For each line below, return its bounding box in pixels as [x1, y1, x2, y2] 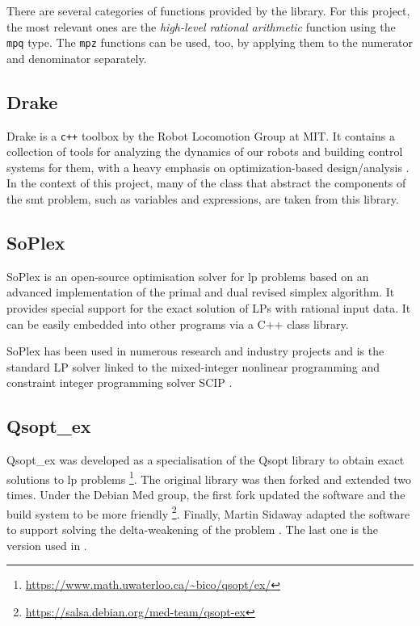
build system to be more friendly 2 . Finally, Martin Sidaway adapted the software [6, 502, 410, 522]
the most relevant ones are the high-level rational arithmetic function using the [6, 18, 396, 35]
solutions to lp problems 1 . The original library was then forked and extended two [6, 468, 412, 487]
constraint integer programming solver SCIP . [6, 374, 233, 391]
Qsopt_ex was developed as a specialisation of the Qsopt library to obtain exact [6, 452, 405, 468]
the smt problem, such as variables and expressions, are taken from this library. [6, 191, 399, 208]
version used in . [6, 536, 87, 553]
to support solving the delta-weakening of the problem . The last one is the [6, 520, 379, 537]
